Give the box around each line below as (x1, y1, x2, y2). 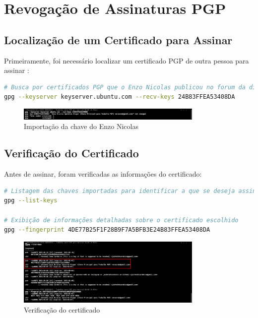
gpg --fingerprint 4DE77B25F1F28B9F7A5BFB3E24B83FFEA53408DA (4, 226, 210, 234)
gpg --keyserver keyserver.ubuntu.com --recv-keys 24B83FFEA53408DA (4, 93, 235, 101)
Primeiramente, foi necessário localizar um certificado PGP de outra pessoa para (4, 55, 249, 65)
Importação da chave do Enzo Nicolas (24, 121, 138, 131)
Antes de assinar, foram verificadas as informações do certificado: (4, 169, 202, 179)
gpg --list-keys (4, 197, 58, 204)
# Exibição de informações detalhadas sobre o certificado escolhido (4, 216, 239, 224)
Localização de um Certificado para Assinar (4, 32, 233, 47)
